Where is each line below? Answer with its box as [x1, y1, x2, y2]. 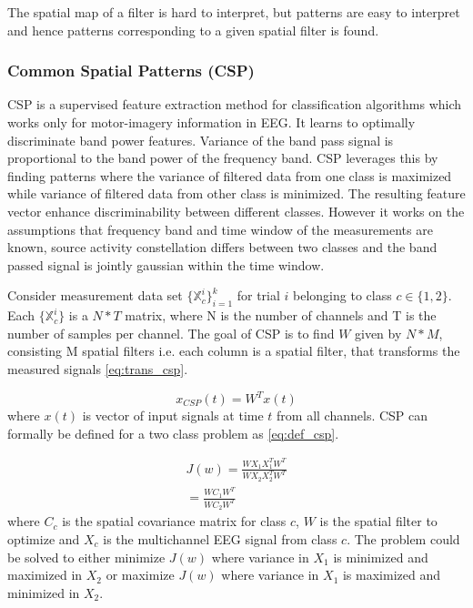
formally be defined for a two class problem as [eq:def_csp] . [7, 423, 339, 442]
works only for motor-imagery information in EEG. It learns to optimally [7, 113, 416, 131]
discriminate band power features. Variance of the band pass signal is [7, 130, 394, 149]
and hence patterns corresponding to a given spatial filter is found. [7, 20, 379, 39]
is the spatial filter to [319, 512, 438, 531]
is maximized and [342, 565, 440, 584]
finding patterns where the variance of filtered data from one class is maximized [7, 166, 452, 185]
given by [355, 323, 402, 342]
